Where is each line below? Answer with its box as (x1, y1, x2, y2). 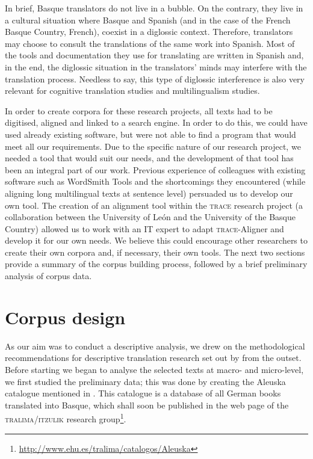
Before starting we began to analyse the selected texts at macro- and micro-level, (5, 363, 304, 375)
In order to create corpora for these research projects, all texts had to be (5, 104, 273, 117)
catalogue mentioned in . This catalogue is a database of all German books (5, 387, 281, 399)
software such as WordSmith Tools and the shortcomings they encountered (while (5, 175, 306, 188)
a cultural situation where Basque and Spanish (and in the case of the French (5, 13, 291, 26)
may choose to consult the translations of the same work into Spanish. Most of (5, 37, 295, 49)
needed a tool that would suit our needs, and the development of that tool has (5, 152, 294, 164)
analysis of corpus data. (5, 270, 92, 282)
